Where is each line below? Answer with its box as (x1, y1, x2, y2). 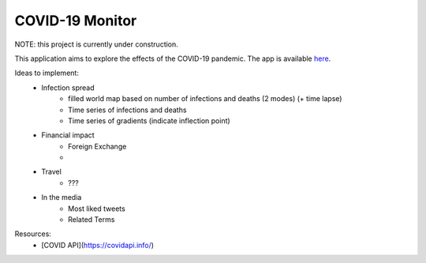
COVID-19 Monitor (14, 12, 137, 29)
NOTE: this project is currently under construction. (14, 39, 179, 49)
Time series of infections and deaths (68, 105, 187, 115)
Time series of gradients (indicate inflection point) (68, 115, 230, 126)
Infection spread (41, 83, 95, 92)
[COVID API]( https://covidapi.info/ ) (41, 240, 154, 250)
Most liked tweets (68, 204, 125, 213)
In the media (41, 193, 82, 202)
